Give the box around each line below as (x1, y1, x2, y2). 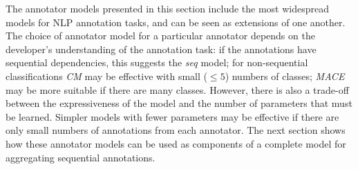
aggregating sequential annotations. (6, 150, 156, 164)
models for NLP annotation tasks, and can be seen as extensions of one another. (6, 14, 346, 29)
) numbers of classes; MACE (225, 68, 345, 83)
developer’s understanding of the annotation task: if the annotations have (6, 41, 317, 56)
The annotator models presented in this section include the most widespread (6, 1, 330, 15)
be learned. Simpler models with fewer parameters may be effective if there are (6, 109, 339, 123)
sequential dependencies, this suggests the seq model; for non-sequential (6, 55, 308, 70)
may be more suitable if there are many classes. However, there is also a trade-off (6, 82, 349, 97)
